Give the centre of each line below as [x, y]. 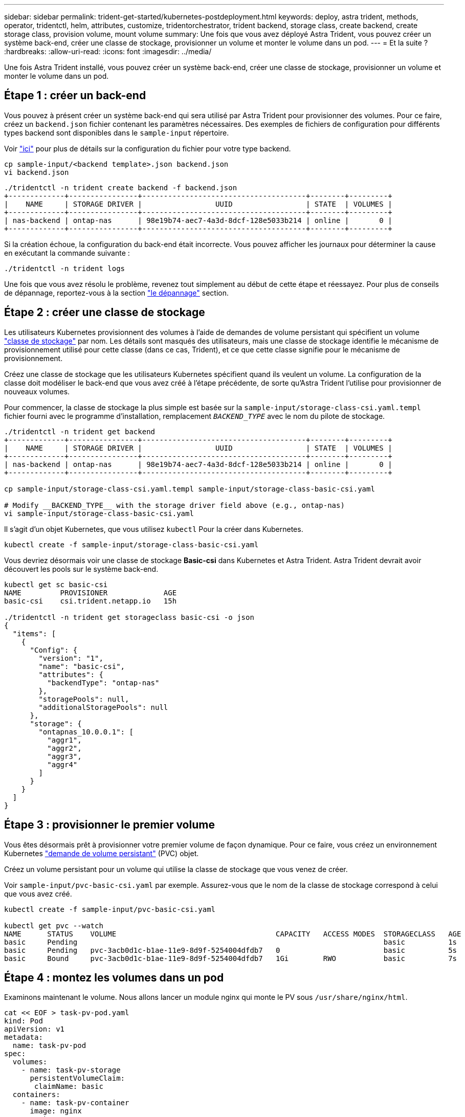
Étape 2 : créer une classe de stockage [105, 312]
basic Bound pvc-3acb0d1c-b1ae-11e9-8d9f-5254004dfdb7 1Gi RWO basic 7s [231, 958]
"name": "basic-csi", [82, 666]
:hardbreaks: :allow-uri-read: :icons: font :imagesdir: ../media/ [108, 51]
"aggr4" [62, 764]
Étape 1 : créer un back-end [75, 96]
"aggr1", [64, 740]
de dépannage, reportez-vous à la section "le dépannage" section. [117, 293]
